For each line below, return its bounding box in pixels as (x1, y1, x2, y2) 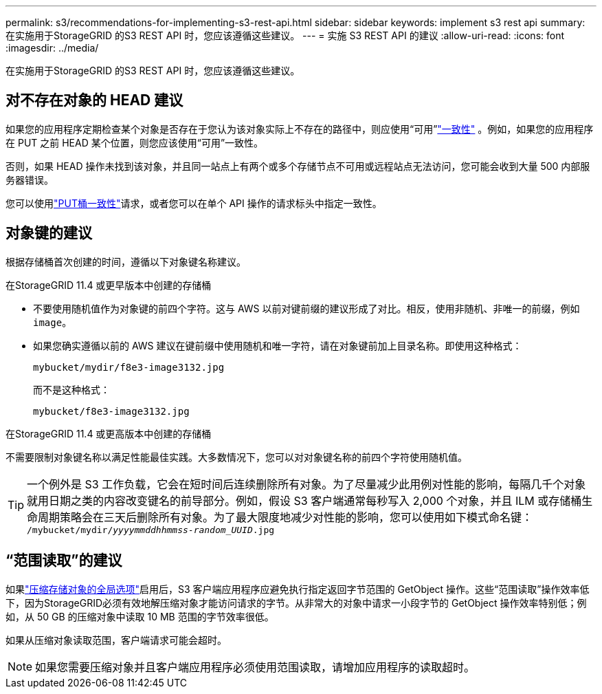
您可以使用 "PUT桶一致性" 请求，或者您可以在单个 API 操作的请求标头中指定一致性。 (5, 197, 382, 209)
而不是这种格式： (33, 383, 110, 395)
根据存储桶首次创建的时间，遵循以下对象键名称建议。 (5, 255, 246, 268)
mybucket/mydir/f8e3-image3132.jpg (33, 361, 225, 373)
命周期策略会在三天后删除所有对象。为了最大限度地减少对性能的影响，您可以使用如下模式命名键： (27, 510, 533, 524)
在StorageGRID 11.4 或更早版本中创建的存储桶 (5, 279, 212, 291)
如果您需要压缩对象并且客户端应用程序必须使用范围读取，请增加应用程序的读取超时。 (35, 660, 476, 674)
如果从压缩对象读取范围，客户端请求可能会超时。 (5, 633, 227, 646)
